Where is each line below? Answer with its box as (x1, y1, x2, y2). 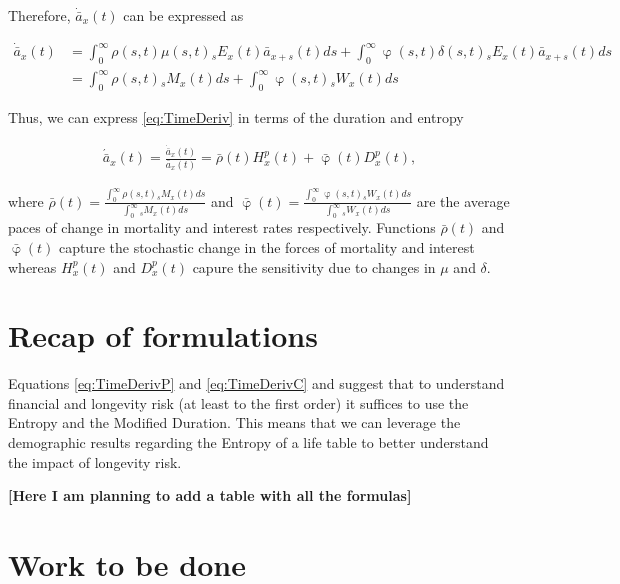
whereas (8, 256, 57, 277)
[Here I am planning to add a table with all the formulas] (8, 485, 412, 506)
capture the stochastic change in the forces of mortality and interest (58, 236, 475, 257)
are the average (416, 190, 510, 211)
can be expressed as (123, 5, 244, 25)
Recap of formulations (8, 315, 318, 356)
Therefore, (8, 5, 71, 25)
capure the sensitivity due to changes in (192, 256, 436, 277)
